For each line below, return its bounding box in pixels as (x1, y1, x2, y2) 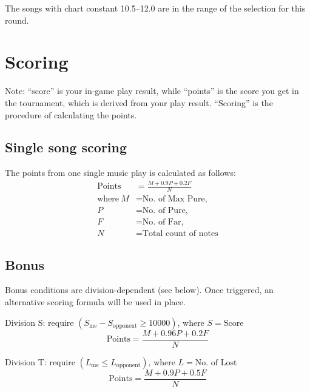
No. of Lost (195, 358, 237, 367)
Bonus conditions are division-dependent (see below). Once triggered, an (5, 283, 274, 296)
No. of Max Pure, (142, 195, 207, 204)
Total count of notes (142, 229, 218, 238)
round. (5, 13, 29, 26)
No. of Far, (142, 218, 184, 227)
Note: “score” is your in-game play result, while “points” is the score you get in (5, 84, 299, 97)
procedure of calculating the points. (5, 108, 137, 121)
